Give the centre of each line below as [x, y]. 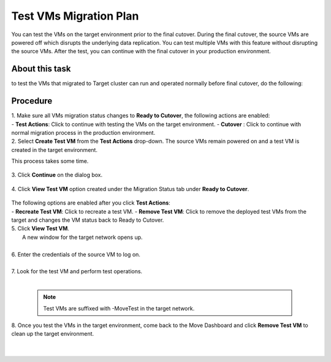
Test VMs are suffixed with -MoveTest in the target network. [119, 308]
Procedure [32, 101]
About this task [41, 69]
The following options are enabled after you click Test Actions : [91, 203]
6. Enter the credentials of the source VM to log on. [76, 254]
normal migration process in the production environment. [83, 132]
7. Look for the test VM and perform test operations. [77, 271]
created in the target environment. [55, 149]
